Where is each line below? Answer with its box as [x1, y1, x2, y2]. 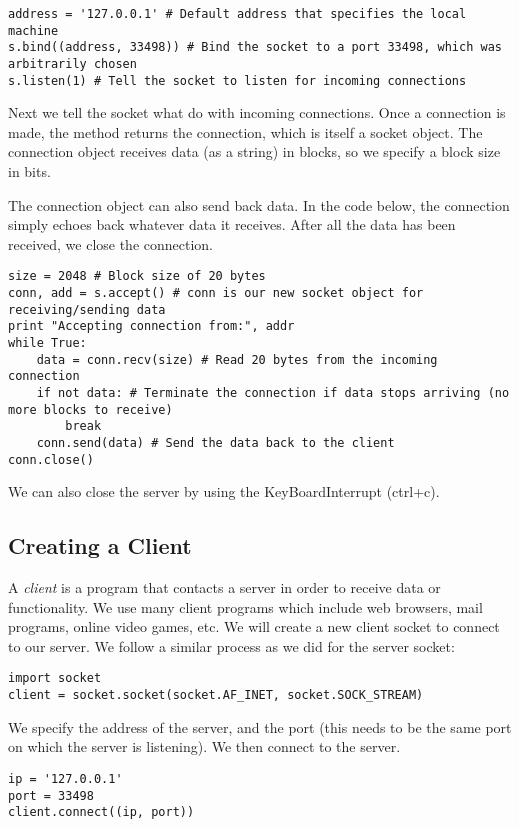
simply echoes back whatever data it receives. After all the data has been [8, 214, 456, 235]
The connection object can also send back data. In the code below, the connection [8, 194, 510, 215]
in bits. [8, 161, 51, 182]
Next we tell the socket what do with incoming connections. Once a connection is [8, 102, 506, 123]
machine [8, 23, 59, 38]
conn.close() [8, 452, 94, 467]
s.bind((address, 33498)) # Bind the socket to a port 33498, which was [8, 40, 502, 55]
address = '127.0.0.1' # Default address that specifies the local [8, 7, 467, 21]
